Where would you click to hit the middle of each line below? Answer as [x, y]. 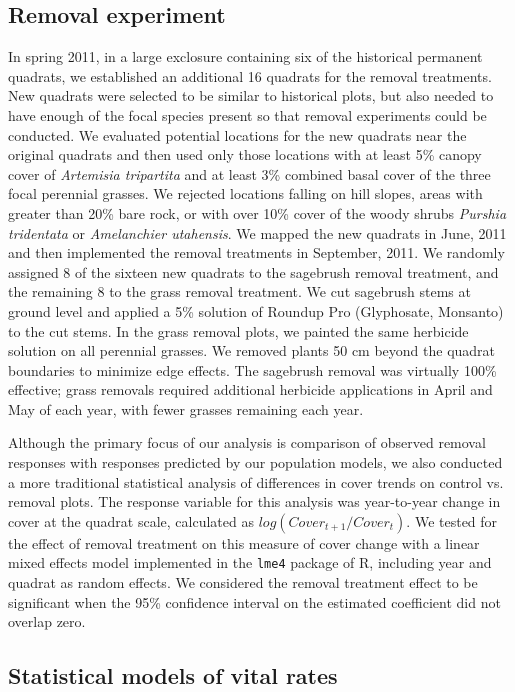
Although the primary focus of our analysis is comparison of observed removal [247, 442]
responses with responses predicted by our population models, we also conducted [255, 462]
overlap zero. [47, 621]
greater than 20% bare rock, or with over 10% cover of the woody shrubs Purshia [257, 212]
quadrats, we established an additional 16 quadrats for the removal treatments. [250, 75]
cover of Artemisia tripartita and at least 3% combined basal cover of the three [249, 173]
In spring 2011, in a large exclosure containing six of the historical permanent [245, 56]
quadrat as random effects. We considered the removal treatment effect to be [243, 582]
